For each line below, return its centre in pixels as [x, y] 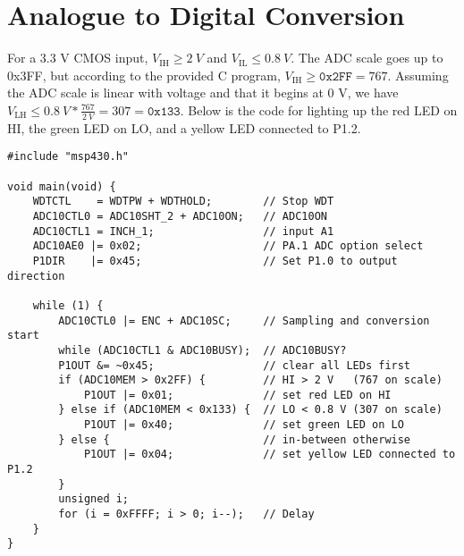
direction [36, 276]
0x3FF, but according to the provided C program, [144, 75]
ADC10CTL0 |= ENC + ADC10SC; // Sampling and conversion [244, 320]
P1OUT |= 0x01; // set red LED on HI [237, 395]
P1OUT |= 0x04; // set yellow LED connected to [270, 455]
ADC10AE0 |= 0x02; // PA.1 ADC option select [228, 246]
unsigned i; [94, 499]
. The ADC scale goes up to [367, 58]
